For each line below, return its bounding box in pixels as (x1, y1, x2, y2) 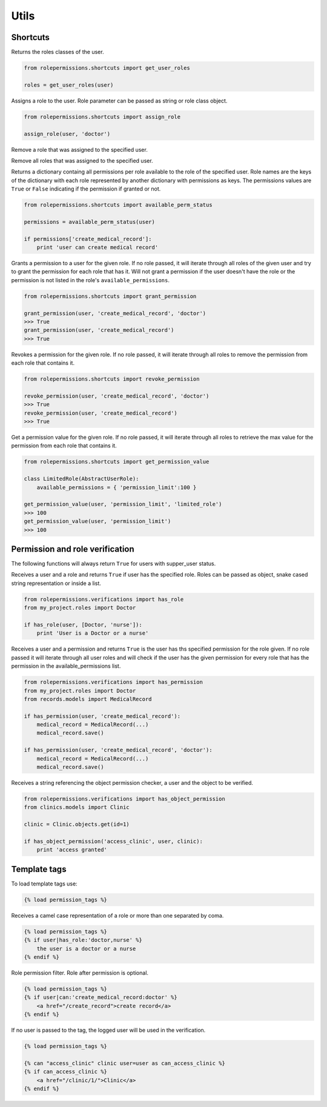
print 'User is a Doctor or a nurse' (36, 630, 149, 637)
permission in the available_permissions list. (11, 662, 121, 670)
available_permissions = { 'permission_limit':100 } (36, 484, 197, 491)
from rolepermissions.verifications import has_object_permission (24, 796, 225, 802)
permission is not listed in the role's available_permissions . (11, 276, 170, 283)
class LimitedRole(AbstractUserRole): (24, 475, 139, 482)
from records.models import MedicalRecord (24, 696, 152, 702)
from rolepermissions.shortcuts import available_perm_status (24, 201, 213, 209)
